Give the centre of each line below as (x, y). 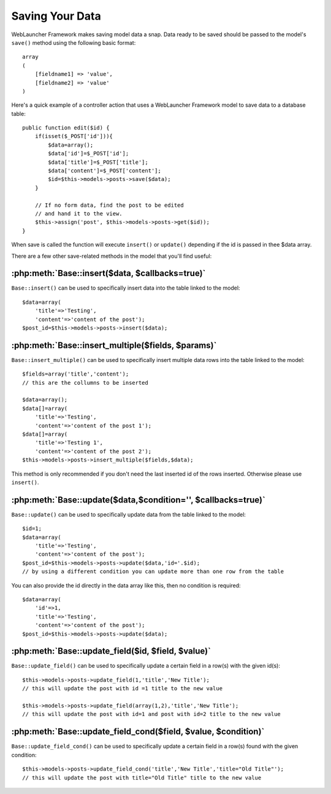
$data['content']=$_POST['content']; (105, 171)
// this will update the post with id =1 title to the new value (123, 688)
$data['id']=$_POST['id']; (89, 154)
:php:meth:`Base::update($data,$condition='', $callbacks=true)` (139, 500)
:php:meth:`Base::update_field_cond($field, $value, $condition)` (138, 732)
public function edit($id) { (66, 128)
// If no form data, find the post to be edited (109, 205)
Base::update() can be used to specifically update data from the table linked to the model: (129, 514)
